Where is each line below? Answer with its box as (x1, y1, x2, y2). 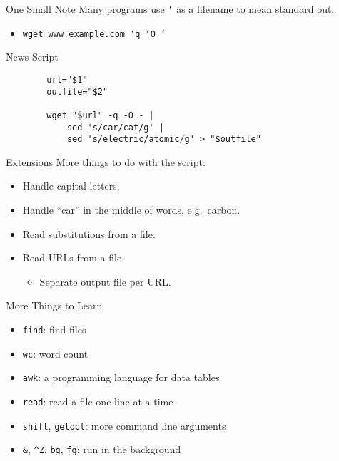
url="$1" (46, 74, 88, 85)
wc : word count (22, 346, 88, 361)
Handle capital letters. (22, 178, 120, 193)
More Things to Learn (6, 298, 103, 313)
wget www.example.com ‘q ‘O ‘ (22, 29, 166, 39)
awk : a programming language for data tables (22, 370, 220, 385)
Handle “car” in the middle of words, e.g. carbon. (22, 202, 241, 217)
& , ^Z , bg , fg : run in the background (22, 442, 181, 457)
